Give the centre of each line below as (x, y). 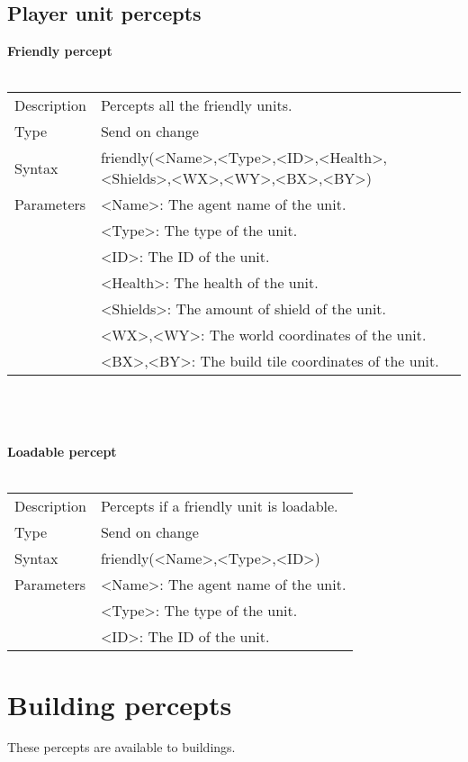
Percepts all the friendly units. (196, 105)
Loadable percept (62, 452)
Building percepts (120, 704)
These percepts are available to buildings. (121, 747)
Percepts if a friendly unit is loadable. (219, 506)
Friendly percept (60, 51)
